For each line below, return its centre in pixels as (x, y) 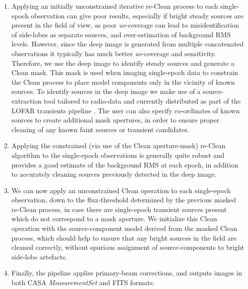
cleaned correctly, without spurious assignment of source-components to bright (128, 247)
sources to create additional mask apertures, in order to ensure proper (115, 120)
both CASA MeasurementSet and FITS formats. (83, 282)
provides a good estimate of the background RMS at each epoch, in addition (125, 164)
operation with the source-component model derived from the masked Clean (124, 228)
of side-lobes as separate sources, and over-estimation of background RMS (121, 34)
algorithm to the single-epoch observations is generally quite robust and (118, 155)
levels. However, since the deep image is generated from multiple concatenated (127, 44)
